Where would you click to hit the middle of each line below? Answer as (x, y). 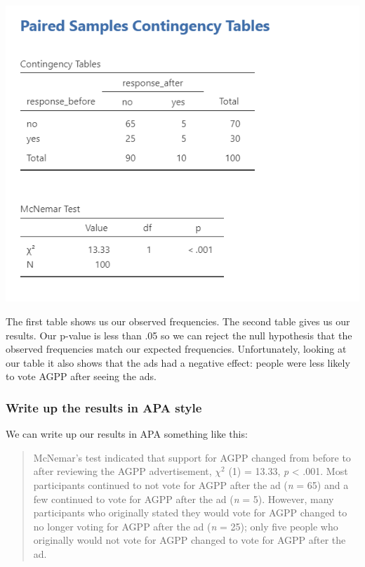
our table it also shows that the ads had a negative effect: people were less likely (178, 362)
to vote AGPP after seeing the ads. (81, 376)
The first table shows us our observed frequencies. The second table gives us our (178, 321)
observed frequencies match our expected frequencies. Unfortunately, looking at (176, 349)
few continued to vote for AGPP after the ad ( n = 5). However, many (184, 498)
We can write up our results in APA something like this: (127, 434)
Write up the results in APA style (104, 407)
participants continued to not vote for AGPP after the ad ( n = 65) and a (191, 484)
